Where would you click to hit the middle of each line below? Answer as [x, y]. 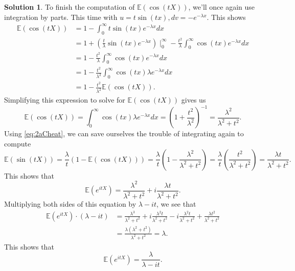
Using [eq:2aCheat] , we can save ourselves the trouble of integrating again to [124, 133]
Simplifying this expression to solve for [65, 100]
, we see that [176, 204]
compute [18, 143]
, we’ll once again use [222, 7]
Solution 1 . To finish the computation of [70, 7]
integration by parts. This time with [61, 17]
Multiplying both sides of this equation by [70, 204]
